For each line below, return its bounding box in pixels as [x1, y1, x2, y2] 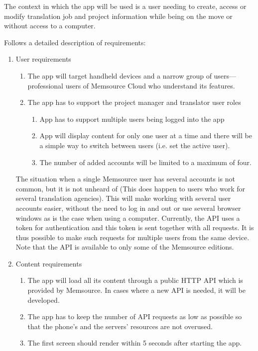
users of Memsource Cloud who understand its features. [65, 80, 235, 90]
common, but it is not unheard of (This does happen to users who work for [15, 183, 246, 193]
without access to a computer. [4, 20, 96, 31]
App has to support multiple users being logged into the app [39, 113, 225, 124]
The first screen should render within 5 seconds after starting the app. [27, 338, 242, 348]
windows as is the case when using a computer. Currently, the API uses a [15, 212, 240, 223]
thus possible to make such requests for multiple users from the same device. [15, 232, 250, 242]
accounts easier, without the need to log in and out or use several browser [15, 202, 241, 213]
